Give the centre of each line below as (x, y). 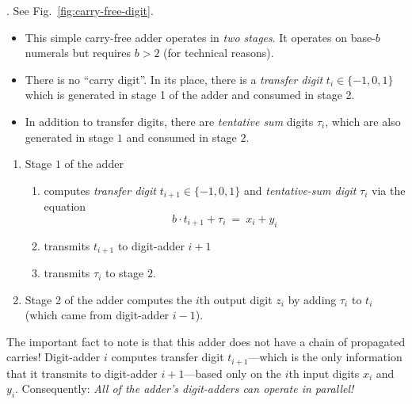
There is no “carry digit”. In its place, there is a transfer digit (174, 79)
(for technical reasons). (219, 53)
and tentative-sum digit (300, 190)
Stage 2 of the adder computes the (109, 299)
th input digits (324, 373)
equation (65, 206)
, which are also (363, 121)
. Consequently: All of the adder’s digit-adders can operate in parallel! (185, 389)
